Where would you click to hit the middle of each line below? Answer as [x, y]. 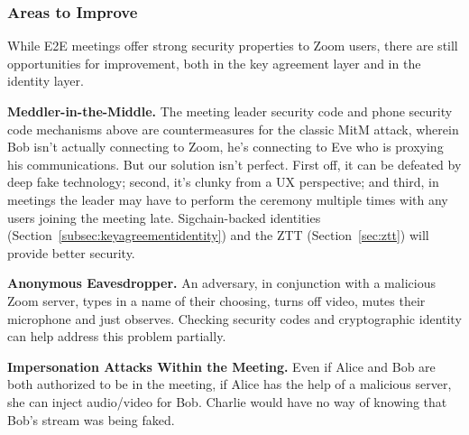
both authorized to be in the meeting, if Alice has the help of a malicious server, [230, 384]
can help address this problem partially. [117, 336]
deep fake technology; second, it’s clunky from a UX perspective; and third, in [223, 182]
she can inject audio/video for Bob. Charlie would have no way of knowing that [227, 401]
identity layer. [46, 81]
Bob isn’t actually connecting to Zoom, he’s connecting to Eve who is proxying [225, 147]
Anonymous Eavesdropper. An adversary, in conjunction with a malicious [221, 283]
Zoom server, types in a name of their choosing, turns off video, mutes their [216, 300]
